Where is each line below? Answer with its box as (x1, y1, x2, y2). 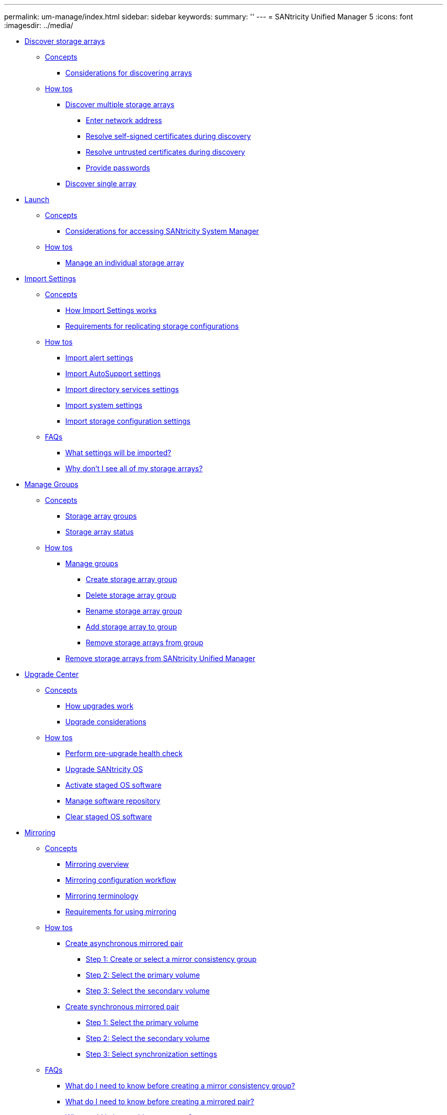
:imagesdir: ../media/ (4, 21, 73, 30)
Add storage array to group (86, 622, 177, 631)
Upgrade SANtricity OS (65, 765, 143, 773)
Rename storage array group (86, 607, 182, 615)
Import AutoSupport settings (65, 369, 161, 378)
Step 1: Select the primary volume (86, 1018, 198, 1027)
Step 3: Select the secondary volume (86, 986, 210, 995)
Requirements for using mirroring (65, 907, 177, 916)
